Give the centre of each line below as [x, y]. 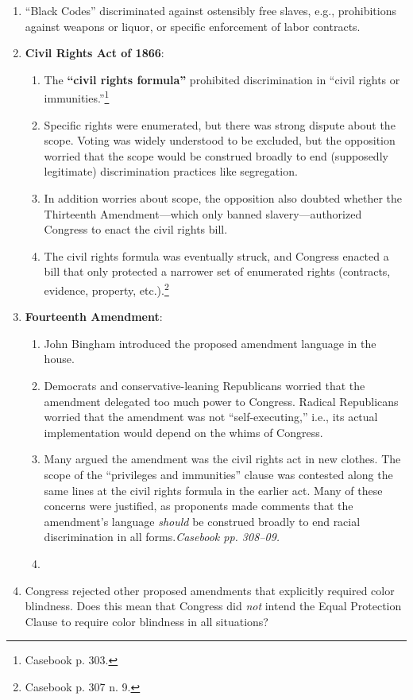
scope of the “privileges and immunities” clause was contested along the [218, 474]
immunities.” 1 [77, 97]
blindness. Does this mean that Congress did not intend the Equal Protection [213, 606]
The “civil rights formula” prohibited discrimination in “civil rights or [222, 79]
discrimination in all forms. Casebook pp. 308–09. [162, 537]
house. [59, 359]
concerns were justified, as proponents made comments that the [199, 506]
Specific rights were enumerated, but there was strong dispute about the [220, 124]
